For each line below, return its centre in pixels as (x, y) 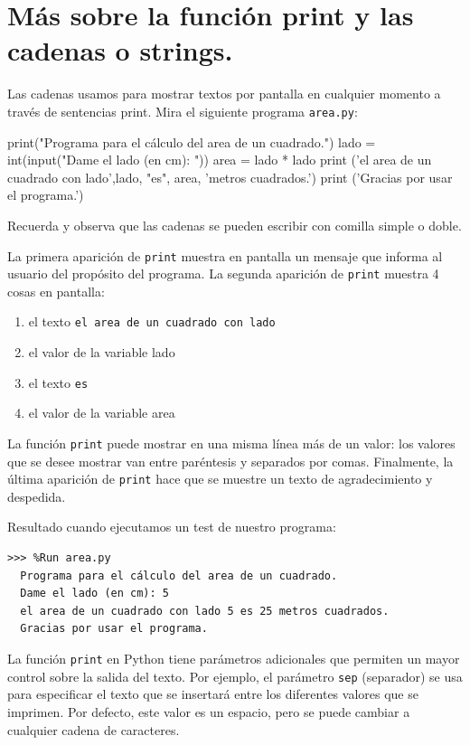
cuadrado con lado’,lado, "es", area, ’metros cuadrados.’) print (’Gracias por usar (230, 177)
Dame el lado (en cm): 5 (94, 594)
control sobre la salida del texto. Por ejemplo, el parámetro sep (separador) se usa (235, 676)
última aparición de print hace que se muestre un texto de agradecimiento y (220, 479)
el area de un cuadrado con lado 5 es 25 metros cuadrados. (205, 611)
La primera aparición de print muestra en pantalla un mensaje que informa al (225, 255)
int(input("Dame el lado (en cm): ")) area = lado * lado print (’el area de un (220, 160)
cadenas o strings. (120, 50)
